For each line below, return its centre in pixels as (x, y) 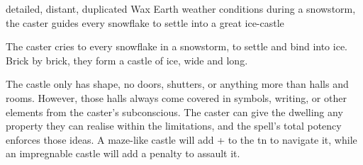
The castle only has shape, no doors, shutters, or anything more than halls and (177, 84)
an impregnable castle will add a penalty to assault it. (123, 153)
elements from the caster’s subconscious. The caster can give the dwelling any (174, 112)
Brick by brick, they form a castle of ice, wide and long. (127, 60)
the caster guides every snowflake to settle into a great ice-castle (145, 22)
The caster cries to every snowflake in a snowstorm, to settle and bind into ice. (177, 46)
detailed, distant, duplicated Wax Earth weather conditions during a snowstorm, (181, 8)
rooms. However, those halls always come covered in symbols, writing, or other (176, 97)
